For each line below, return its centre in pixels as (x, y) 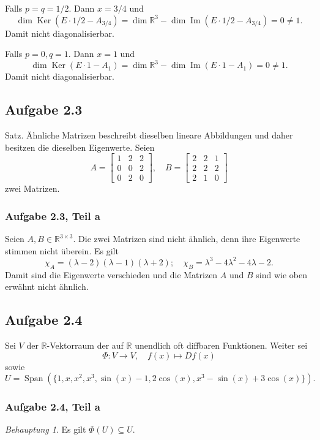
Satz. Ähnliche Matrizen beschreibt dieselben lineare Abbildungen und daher (149, 135)
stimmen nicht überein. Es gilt (62, 250)
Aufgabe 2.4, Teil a (53, 407)
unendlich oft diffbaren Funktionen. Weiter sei (221, 345)
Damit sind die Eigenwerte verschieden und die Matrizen (111, 274)
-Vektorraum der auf (85, 345)
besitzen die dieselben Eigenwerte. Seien (80, 147)
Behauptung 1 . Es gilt (46, 429)
